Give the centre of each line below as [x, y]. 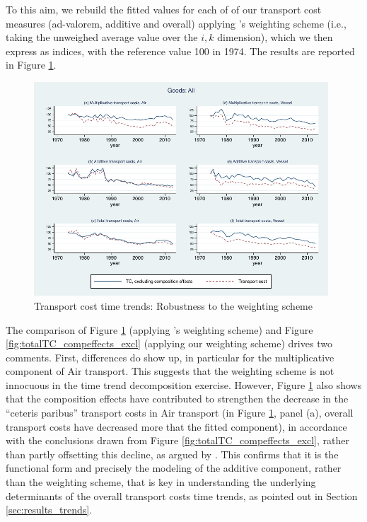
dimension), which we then [275, 37]
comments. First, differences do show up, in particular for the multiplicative [170, 357]
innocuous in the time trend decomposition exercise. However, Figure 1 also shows [184, 384]
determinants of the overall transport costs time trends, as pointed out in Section [182, 495]
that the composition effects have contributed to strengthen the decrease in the [177, 399]
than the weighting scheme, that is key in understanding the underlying [161, 482]
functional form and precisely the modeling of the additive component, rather [174, 468]
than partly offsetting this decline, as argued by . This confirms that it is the [172, 454]
